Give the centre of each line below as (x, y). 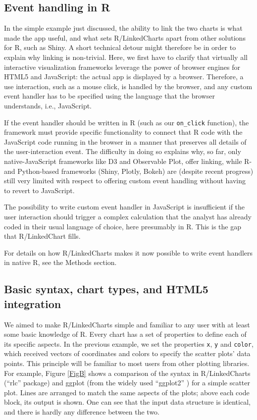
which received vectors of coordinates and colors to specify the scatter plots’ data (127, 353)
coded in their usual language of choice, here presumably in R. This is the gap (123, 226)
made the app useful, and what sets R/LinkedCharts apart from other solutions (125, 37)
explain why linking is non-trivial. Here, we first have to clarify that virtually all (126, 57)
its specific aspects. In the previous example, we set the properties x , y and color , (129, 343)
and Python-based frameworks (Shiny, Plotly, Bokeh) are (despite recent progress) (129, 171)
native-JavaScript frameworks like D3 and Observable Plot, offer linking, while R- (128, 161)
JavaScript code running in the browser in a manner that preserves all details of (125, 141)
